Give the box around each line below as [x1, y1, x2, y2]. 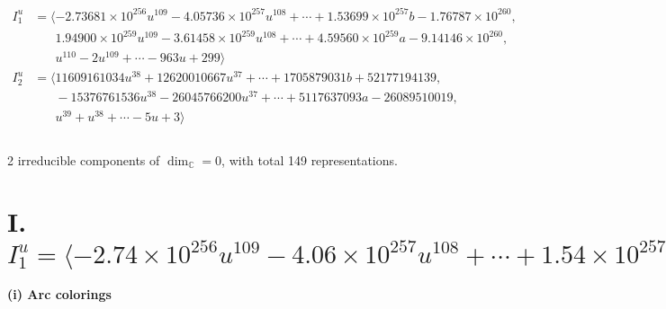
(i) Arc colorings [7, 285, 112, 304]
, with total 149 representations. [221, 150, 398, 169]
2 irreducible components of [7, 150, 160, 169]
